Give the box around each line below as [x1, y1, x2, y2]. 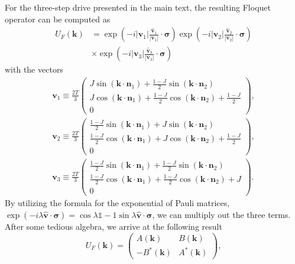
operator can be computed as [5, 12, 111, 25]
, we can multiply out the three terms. [152, 208, 291, 221]
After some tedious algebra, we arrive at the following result [5, 220, 222, 233]
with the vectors [5, 63, 63, 76]
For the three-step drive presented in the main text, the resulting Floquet [5, 1, 271, 13]
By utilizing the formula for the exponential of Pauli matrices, [5, 197, 230, 209]
